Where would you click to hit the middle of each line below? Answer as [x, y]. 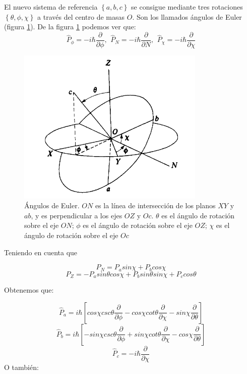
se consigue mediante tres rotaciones [187, 7]
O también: [21, 367]
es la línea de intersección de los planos [155, 205]
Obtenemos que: [29, 290]
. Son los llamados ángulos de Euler [187, 16]
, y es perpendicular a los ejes [77, 215]
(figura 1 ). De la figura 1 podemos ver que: [70, 27]
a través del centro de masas [81, 16]
